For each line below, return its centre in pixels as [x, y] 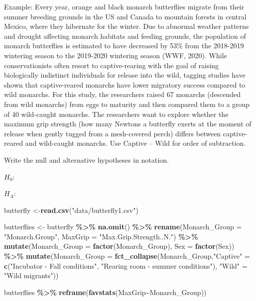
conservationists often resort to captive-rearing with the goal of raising [112, 65]
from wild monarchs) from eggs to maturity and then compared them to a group [127, 104]
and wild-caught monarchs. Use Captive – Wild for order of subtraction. [135, 143]
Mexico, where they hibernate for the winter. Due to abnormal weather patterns [127, 26]
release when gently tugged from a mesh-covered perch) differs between [113, 133]
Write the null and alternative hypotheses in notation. [86, 159]
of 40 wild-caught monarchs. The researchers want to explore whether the [116, 114]
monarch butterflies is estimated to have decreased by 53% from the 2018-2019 [124, 46]
